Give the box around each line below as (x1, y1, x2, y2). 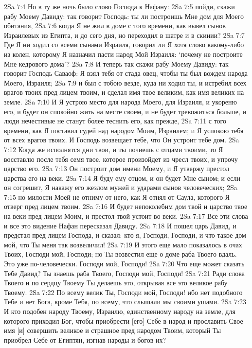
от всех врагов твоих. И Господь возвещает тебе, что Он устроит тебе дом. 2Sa (4, 135, 239, 145)
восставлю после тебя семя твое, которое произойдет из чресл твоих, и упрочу (4, 154, 238, 164)
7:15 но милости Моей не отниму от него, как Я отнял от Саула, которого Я (4, 191, 230, 202)
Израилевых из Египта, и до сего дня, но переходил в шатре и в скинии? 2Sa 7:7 (4, 30, 245, 40)
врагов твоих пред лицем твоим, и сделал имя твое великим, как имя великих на (4, 87, 244, 97)
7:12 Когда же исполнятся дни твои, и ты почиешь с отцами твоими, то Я (4, 144, 223, 154)
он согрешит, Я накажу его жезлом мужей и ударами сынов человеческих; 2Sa (4, 182, 237, 192)
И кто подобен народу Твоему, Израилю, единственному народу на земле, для (4, 306, 235, 316)
